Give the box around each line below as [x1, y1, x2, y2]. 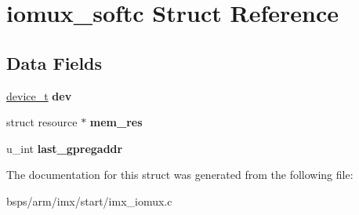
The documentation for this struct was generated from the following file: [6, 166, 354, 183]
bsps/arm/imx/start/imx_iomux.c [6, 192, 172, 209]
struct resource [6, 114, 78, 130]
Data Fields [6, 50, 103, 75]
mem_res [89, 114, 143, 130]
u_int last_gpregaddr [6, 140, 123, 156]
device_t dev [6, 87, 72, 104]
